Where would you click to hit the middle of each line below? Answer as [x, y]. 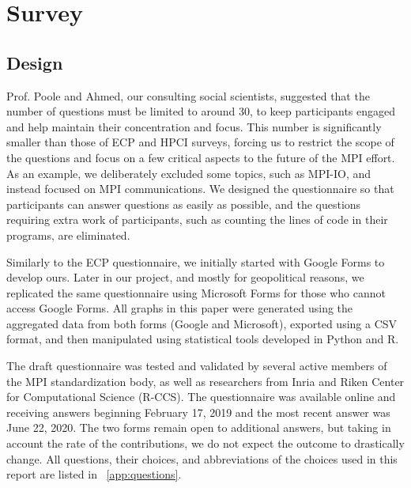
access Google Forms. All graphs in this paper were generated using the [180, 308]
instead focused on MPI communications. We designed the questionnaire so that [200, 189]
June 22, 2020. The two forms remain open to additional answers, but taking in [199, 427]
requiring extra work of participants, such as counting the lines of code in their [197, 219]
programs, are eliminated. [68, 235]
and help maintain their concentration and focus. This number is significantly [194, 126]
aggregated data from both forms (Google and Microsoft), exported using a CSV [202, 323]
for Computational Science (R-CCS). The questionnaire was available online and [201, 397]
